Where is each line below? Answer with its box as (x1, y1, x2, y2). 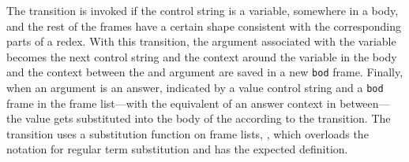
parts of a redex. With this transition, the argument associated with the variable (6, 33, 396, 50)
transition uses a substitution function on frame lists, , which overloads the (6, 125, 369, 142)
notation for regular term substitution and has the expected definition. (6, 141, 348, 157)
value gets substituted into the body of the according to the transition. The (25, 110, 391, 127)
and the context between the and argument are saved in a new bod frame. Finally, (6, 64, 403, 80)
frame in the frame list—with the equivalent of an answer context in (6, 94, 336, 111)
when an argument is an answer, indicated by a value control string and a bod (6, 79, 384, 96)
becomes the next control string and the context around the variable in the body (6, 48, 397, 64)
